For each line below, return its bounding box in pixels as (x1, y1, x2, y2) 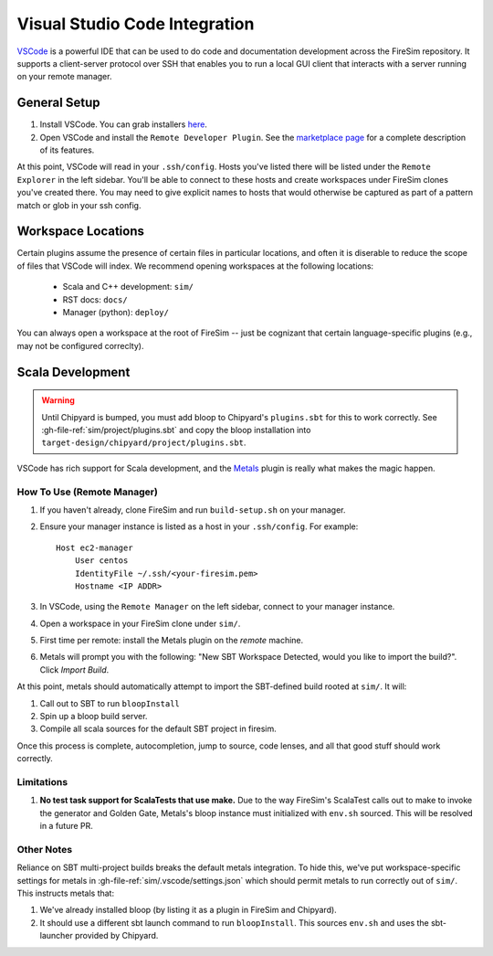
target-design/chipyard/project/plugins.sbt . (41, 437, 246, 448)
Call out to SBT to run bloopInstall (39, 697, 180, 708)
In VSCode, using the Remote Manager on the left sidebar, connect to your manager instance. (39, 601, 395, 612)
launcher (39, 930, 73, 941)
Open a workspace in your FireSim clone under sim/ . (39, 618, 241, 629)
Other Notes (16, 843, 73, 855)
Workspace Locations (16, 224, 145, 239)
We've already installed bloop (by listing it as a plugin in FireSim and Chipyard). (39, 905, 337, 916)
